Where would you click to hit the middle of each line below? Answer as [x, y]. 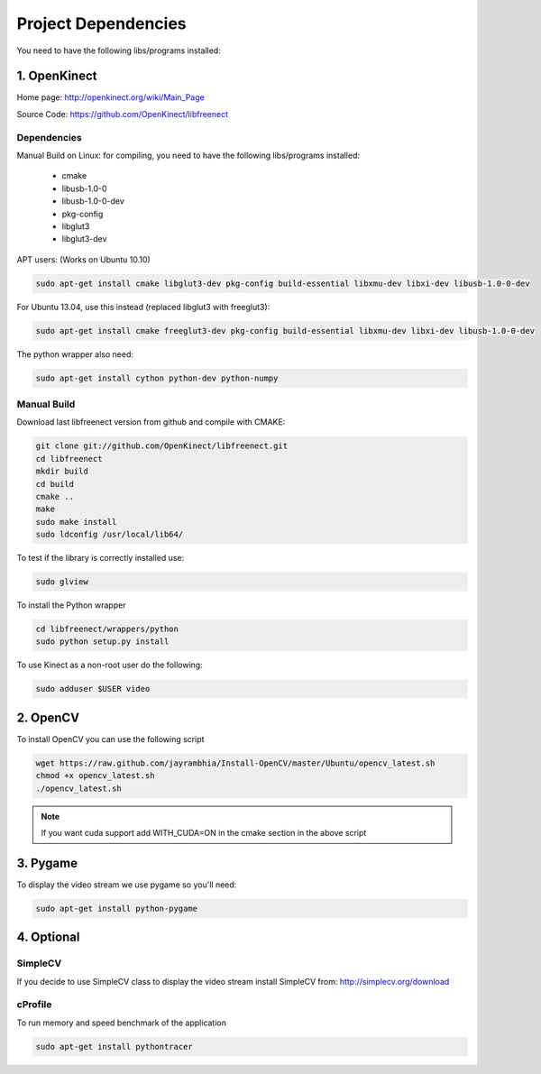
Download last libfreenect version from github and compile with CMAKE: [151, 422]
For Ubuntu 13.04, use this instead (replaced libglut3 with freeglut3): [143, 307]
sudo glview [62, 582]
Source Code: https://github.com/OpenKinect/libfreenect [123, 114]
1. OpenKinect [57, 76]
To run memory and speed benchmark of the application [122, 1023]
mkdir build [62, 472]
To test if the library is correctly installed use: [101, 558]
